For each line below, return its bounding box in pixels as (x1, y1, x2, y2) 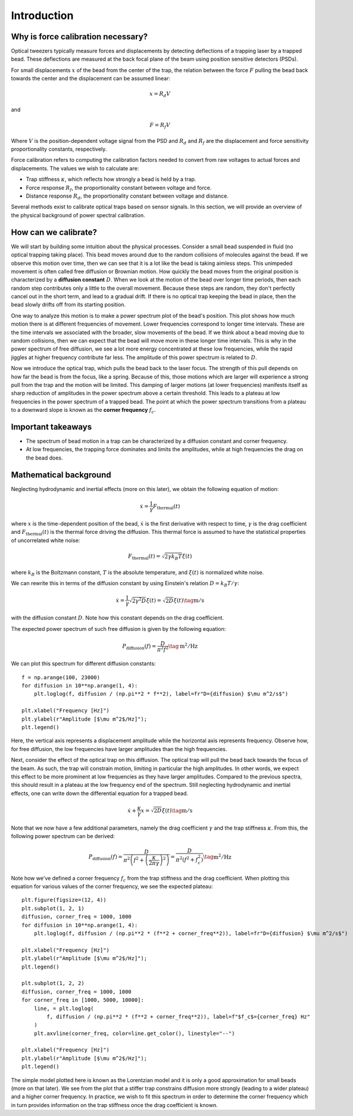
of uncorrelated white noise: (11, 536, 80, 544)
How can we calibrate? (11, 227, 98, 237)
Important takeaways (11, 421, 92, 432)
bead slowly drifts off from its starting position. (11, 301, 126, 308)
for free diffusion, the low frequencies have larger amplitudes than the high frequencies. (11, 745, 227, 752)
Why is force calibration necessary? (11, 32, 148, 42)
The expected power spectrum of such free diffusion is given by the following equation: (11, 625, 226, 632)
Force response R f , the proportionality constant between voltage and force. (26, 184, 212, 193)
